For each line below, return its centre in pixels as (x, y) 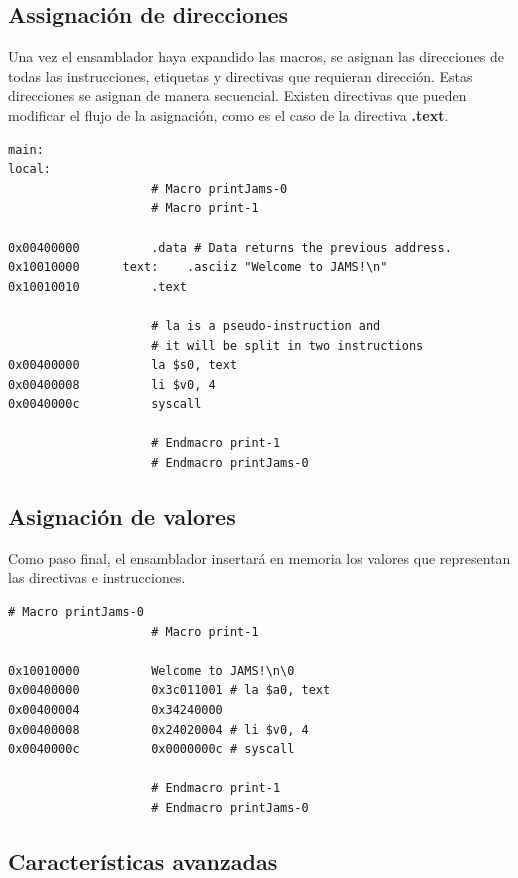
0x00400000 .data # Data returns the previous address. (230, 247)
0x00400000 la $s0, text (123, 365)
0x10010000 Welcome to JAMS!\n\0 (151, 670)
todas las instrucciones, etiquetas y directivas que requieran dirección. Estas (240, 75)
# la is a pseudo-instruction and (266, 325)
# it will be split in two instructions (287, 345)
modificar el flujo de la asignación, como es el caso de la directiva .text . (228, 114)
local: (29, 169)
